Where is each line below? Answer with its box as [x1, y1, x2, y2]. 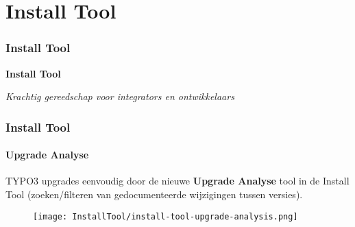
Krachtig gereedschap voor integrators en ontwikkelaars [5, 89, 234, 104]
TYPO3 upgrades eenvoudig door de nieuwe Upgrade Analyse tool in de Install [5, 174, 350, 188]
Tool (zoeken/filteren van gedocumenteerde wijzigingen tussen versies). [5, 187, 303, 202]
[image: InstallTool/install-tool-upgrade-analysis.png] [33, 211, 298, 222]
